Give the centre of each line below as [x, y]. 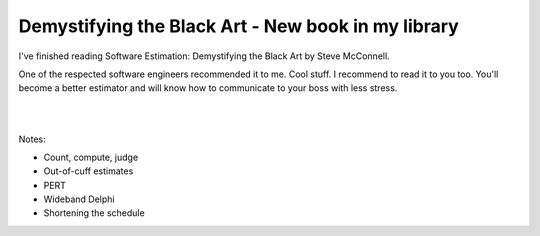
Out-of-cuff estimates [88, 171]
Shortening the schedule [94, 213]
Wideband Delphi [79, 199]
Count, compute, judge [91, 157]
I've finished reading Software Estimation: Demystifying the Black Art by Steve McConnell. [204, 56]
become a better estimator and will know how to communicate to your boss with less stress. [208, 88]
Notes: [32, 139]
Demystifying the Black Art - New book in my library [238, 26]
